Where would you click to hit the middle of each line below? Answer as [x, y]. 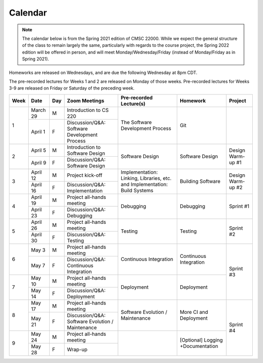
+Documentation [199, 346]
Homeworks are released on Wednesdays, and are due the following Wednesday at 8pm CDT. [103, 73]
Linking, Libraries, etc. [146, 179]
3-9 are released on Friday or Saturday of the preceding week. [72, 88]
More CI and [194, 312]
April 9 [38, 163]
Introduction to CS [88, 110]
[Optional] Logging [201, 340]
